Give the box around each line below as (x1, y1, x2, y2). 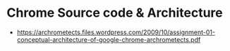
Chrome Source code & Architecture (6, 5, 223, 21)
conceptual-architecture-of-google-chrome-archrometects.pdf (16, 35, 201, 43)
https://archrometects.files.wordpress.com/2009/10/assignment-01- (16, 28, 216, 36)
